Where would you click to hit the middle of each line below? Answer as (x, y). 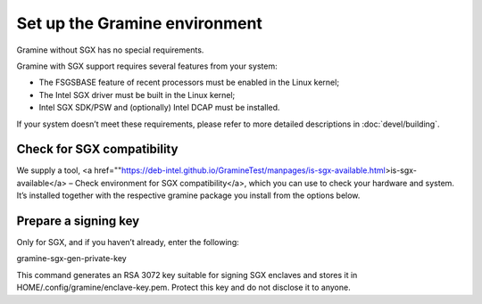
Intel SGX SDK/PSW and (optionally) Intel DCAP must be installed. (159, 108)
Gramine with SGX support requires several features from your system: (147, 66)
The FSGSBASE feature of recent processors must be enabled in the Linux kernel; (189, 82)
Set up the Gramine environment (140, 23)
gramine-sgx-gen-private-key (71, 259)
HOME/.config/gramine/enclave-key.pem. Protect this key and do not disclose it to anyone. (184, 288)
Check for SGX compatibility (97, 149)
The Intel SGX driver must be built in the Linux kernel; (137, 94)
